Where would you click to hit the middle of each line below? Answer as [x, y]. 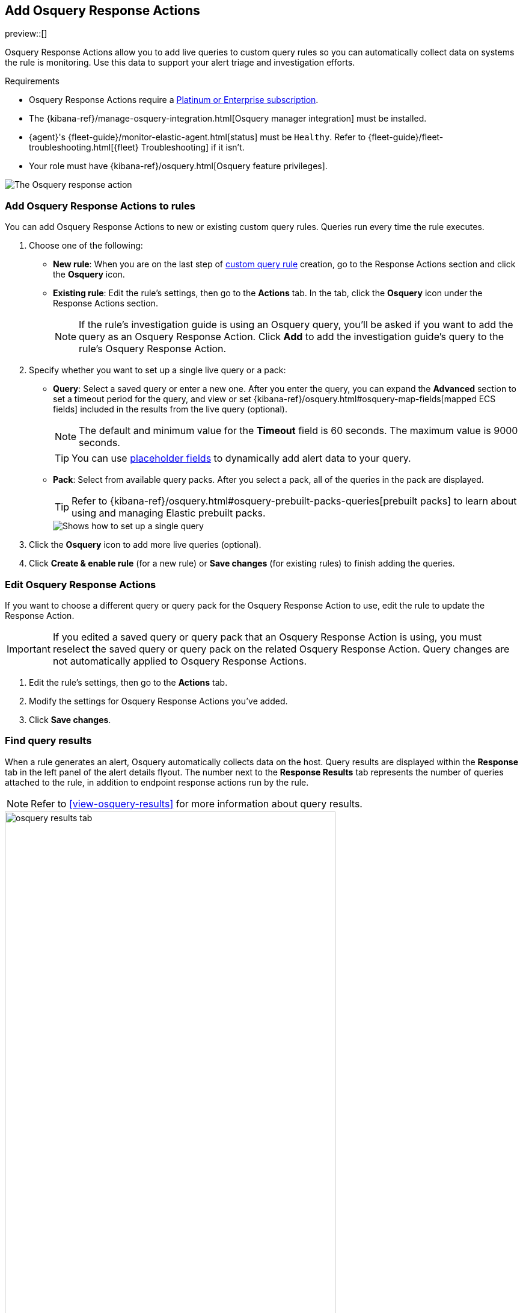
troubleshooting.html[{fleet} [84, 147]
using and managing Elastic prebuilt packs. [169, 513]
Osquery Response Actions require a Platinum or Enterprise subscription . [174, 100]
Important [29, 649]
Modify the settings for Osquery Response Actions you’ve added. [158, 701]
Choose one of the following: [86, 246]
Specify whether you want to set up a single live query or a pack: [158, 370]
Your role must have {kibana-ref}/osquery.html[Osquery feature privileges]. [178, 166]
